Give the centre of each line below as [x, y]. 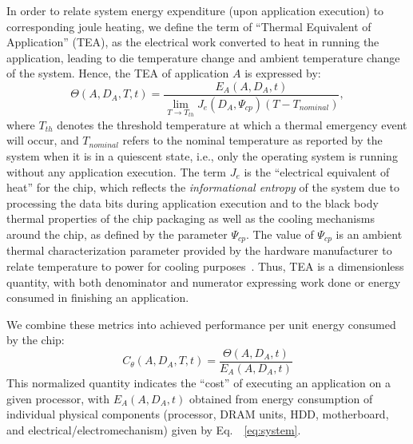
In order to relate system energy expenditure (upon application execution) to [195, 10]
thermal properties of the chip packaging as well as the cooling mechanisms [191, 218]
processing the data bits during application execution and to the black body [193, 202]
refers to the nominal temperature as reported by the [252, 140]
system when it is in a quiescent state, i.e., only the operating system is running [202, 155]
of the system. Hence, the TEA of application [118, 73]
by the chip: [36, 340]
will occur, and [43, 140]
